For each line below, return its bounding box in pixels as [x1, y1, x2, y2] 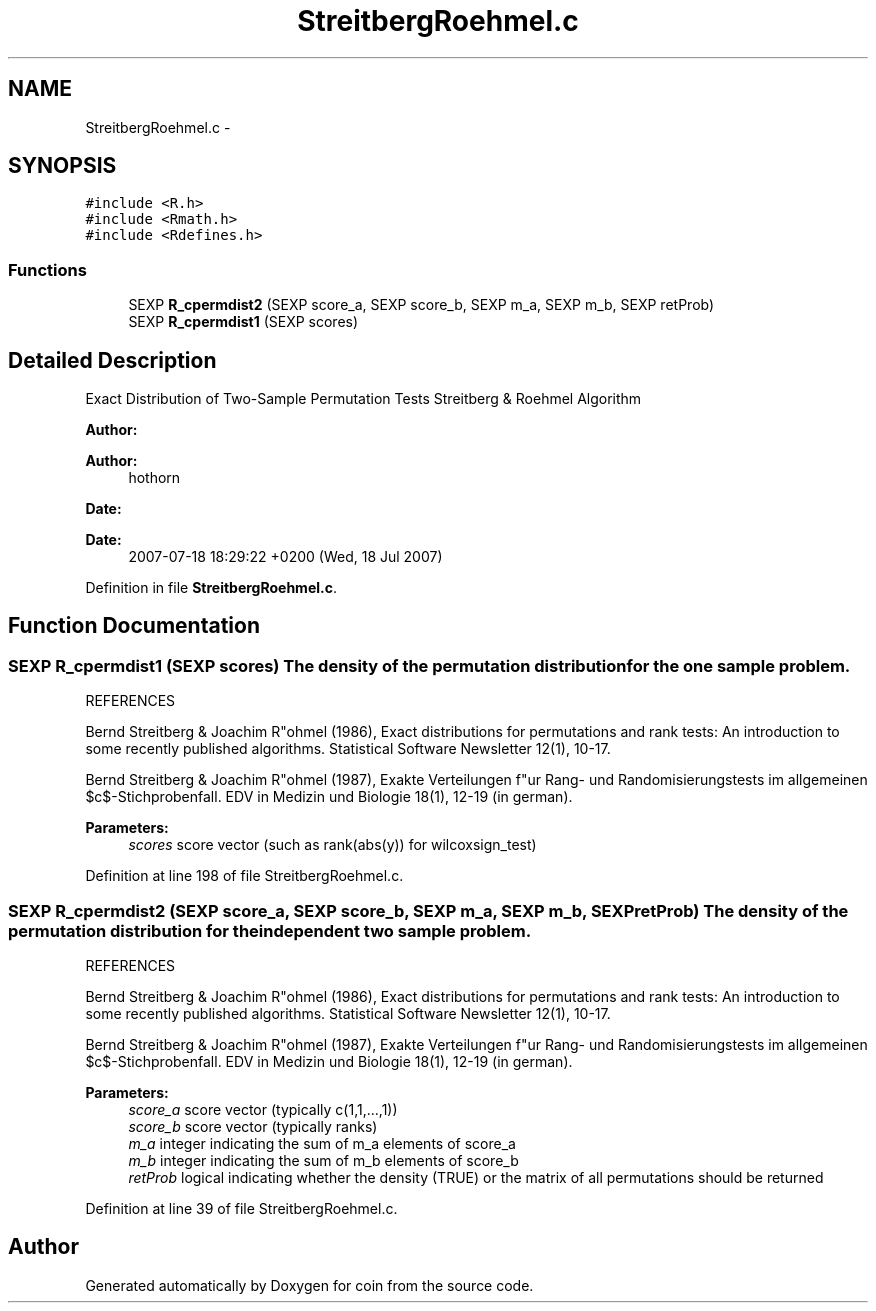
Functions [8, 259, 87, 280]
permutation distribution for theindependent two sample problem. [8, 920, 532, 941]
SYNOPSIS [8, 153, 117, 179]
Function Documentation [8, 613, 260, 639]
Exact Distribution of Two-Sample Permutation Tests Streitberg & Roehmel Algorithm [85, 390, 642, 408]
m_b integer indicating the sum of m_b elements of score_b [128, 1152, 519, 1169]
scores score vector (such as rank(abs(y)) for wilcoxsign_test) [128, 836, 537, 854]
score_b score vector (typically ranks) [128, 1118, 378, 1135]
